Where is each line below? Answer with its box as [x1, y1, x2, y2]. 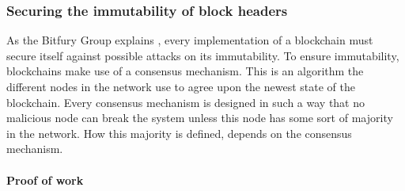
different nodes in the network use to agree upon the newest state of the [6, 78, 355, 94]
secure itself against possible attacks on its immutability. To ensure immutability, [6, 47, 399, 63]
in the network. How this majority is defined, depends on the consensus [6, 124, 352, 141]
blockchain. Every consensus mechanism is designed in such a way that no [6, 94, 365, 110]
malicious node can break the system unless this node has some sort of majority [6, 109, 393, 126]
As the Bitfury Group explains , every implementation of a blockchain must [6, 32, 373, 48]
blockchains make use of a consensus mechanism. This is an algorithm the [6, 63, 364, 79]
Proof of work [6, 171, 84, 188]
